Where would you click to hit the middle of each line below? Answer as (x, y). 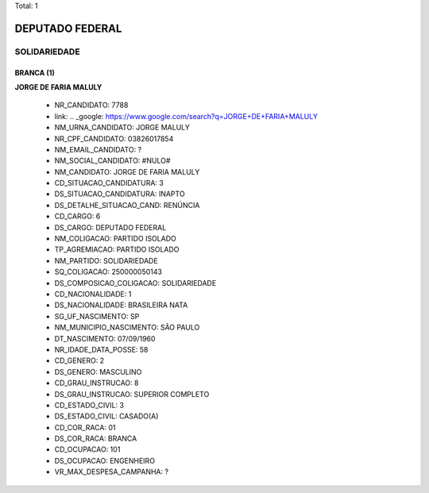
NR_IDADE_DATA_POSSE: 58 (101, 349)
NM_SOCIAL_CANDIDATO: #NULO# (112, 161)
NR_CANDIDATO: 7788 (91, 105)
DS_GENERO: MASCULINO (98, 372)
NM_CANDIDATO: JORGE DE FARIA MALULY (127, 171)
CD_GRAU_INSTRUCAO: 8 (97, 383)
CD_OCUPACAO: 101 (87, 449)
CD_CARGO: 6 (77, 216)
